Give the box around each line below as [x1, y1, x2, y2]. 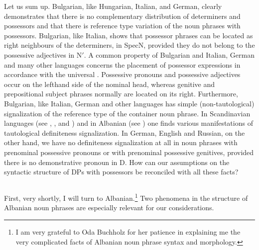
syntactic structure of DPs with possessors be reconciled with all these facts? [4, 167, 239, 177]
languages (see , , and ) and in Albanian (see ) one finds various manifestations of [4, 118, 253, 128]
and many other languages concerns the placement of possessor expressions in [4, 59, 241, 70]
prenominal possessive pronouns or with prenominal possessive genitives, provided [4, 147, 254, 157]
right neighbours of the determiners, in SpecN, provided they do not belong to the [4, 40, 255, 50]
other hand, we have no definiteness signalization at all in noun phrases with [4, 137, 238, 148]
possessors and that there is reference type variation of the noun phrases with [4, 20, 241, 31]
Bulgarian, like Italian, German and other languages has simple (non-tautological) [4, 98, 255, 108]
